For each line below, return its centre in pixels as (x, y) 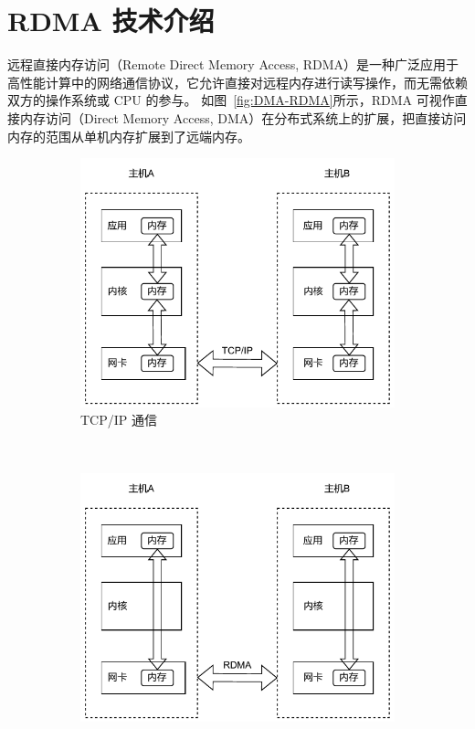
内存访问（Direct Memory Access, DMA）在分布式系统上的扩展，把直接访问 (243, 117)
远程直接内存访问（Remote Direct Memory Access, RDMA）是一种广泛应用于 (233, 64)
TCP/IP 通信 (119, 420)
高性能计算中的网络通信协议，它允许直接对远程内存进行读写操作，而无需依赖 (237, 82)
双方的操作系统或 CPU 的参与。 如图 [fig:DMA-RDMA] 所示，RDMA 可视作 (231, 100)
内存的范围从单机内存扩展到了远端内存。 (129, 136)
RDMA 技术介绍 (111, 21)
